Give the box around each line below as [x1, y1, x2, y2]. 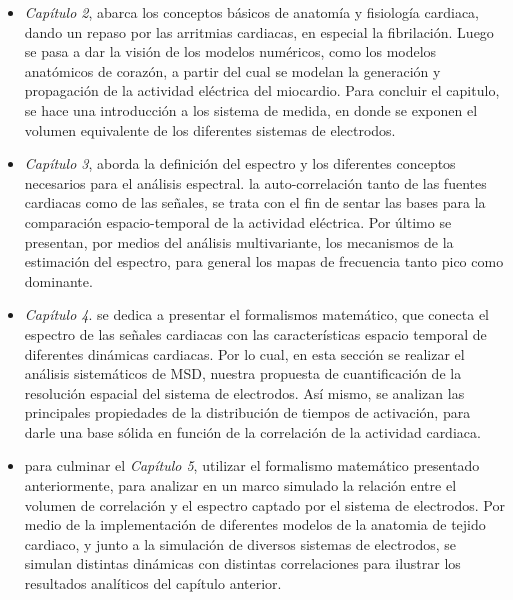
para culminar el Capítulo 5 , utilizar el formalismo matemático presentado [24, 455, 480, 476]
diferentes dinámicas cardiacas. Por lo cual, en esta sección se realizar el [24, 343, 465, 364]
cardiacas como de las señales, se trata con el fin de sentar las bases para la [24, 192, 486, 213]
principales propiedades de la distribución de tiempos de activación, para [24, 402, 471, 423]
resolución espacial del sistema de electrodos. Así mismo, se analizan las [24, 382, 465, 403]
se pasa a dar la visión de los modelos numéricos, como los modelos [24, 41, 437, 62]
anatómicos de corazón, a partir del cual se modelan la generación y [24, 60, 441, 81]
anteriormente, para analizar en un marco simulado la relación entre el [24, 475, 457, 496]
